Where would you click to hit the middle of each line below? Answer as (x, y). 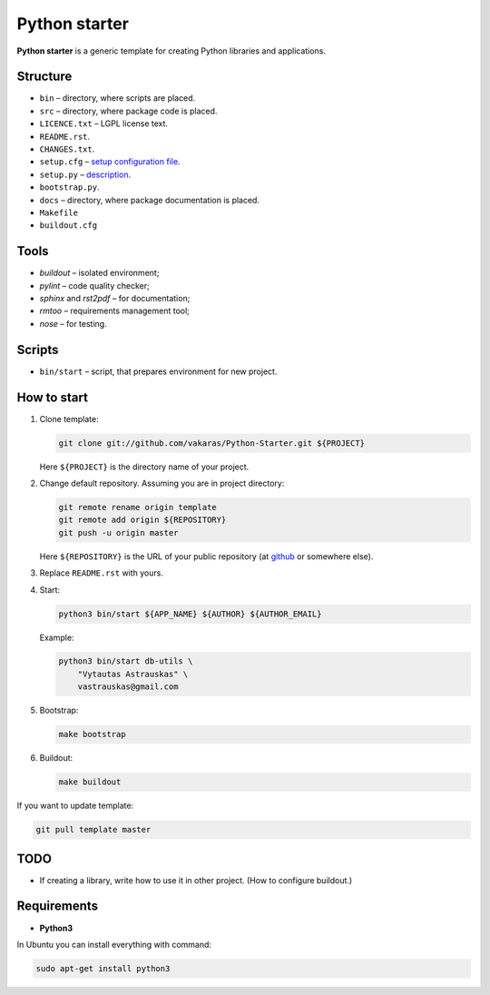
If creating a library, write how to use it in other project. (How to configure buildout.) (196, 880)
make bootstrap (92, 734)
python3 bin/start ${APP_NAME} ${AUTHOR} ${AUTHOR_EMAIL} (190, 614)
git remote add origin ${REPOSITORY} (142, 520)
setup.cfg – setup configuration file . (110, 162)
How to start (52, 397)
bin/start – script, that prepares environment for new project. (158, 371)
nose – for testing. (73, 323)
